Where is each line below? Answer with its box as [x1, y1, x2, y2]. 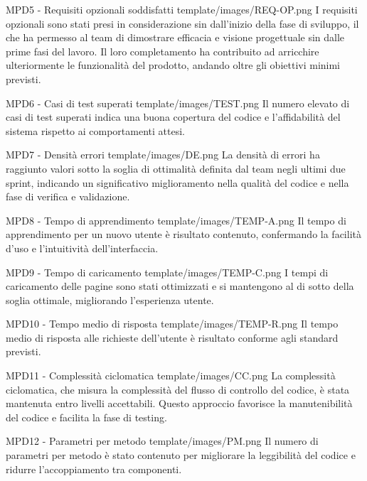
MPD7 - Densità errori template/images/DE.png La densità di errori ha [6, 147, 320, 162]
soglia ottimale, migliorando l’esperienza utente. [6, 292, 214, 307]
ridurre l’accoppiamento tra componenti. [6, 461, 182, 476]
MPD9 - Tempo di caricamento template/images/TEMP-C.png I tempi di [6, 264, 329, 279]
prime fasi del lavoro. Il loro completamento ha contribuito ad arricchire [6, 43, 319, 58]
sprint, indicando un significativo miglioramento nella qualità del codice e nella [6, 175, 349, 190]
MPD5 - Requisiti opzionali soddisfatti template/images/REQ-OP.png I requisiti [6, 2, 358, 16]
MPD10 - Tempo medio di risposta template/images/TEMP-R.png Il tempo [6, 316, 339, 331]
